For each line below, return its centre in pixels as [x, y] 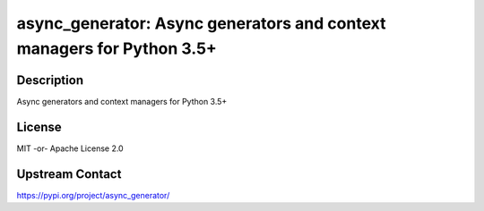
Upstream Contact [69, 174]
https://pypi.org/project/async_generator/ [93, 195]
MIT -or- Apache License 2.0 [70, 148]
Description [50, 80]
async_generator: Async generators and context [201, 23]
